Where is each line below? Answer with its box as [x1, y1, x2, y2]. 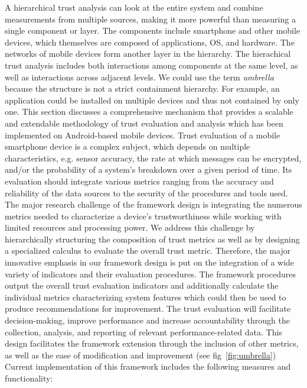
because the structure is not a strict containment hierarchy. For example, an [5, 82, 280, 95]
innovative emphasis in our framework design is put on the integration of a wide [5, 256, 295, 269]
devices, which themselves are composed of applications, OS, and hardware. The [5, 35, 295, 48]
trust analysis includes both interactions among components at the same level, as [5, 59, 298, 71]
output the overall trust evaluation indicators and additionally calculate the [5, 279, 279, 292]
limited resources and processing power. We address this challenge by [5, 221, 255, 234]
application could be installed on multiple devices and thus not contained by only [5, 93, 299, 106]
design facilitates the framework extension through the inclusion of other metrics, [5, 337, 299, 350]
